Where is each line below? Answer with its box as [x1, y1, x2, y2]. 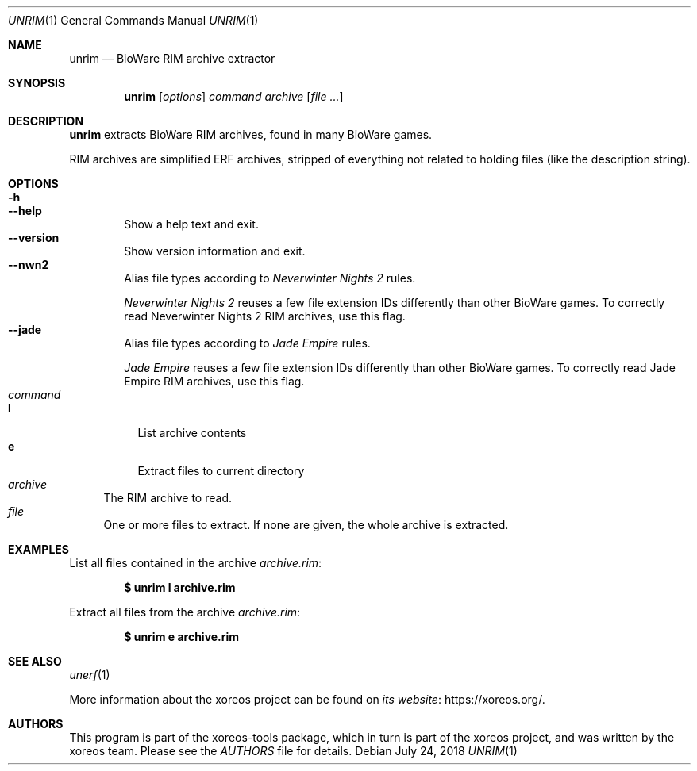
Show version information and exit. [124, 244, 306, 258]
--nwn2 [8, 258, 49, 271]
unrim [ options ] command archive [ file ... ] [124, 90, 344, 103]
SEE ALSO [8, 654, 62, 668]
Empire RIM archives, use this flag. [124, 374, 305, 388]
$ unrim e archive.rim [124, 630, 240, 643]
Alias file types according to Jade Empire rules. [124, 336, 371, 350]
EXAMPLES [8, 543, 69, 556]
